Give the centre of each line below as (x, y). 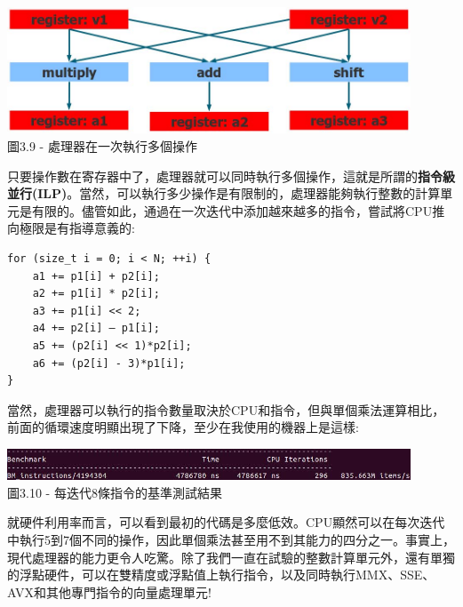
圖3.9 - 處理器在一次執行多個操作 (102, 145)
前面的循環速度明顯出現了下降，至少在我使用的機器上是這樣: (183, 427)
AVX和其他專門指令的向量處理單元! (109, 591)
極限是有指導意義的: (77, 228)
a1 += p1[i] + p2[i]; (96, 276)
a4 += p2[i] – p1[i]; (96, 328)
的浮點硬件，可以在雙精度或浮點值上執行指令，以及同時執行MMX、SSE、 (221, 575)
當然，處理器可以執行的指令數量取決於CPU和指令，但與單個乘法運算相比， (226, 409)
